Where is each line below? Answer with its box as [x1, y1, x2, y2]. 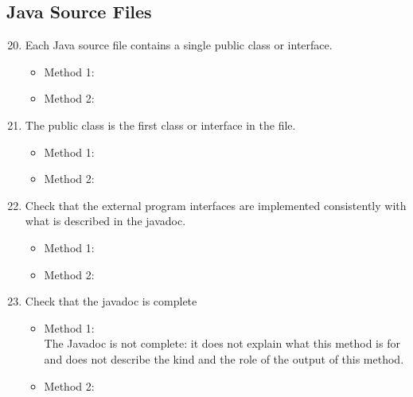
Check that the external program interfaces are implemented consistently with [25, 197, 407, 213]
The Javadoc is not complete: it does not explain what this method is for [44, 335, 400, 352]
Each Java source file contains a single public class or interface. [25, 37, 333, 53]
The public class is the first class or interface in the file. [25, 116, 296, 133]
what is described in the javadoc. [25, 212, 186, 229]
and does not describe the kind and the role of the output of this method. [44, 350, 404, 367]
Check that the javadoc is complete [25, 293, 197, 309]
